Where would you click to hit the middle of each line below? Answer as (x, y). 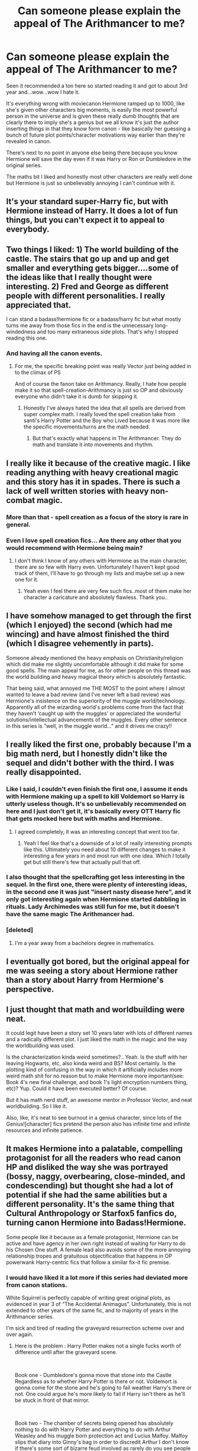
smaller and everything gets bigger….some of (92, 268)
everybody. (28, 229)
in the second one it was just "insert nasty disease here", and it (99, 892)
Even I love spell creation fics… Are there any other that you (94, 540)
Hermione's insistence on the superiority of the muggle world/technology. (96, 701)
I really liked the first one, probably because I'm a (99, 745)
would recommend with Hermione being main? (74, 547)
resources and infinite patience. (45, 1130)
